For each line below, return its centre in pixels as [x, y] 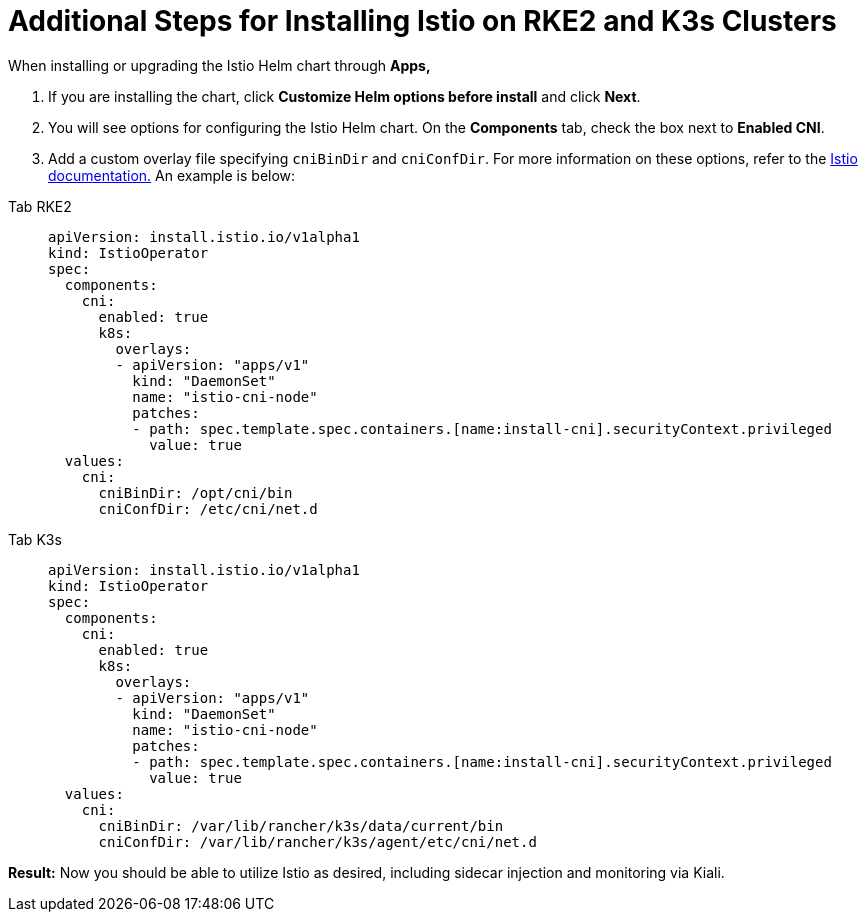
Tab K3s [35, 539]
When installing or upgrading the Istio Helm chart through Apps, [219, 65]
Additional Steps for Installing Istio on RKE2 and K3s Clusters [422, 21]
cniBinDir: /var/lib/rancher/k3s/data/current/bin [301, 825]
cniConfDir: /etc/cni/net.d [208, 508]
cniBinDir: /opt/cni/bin [195, 492]
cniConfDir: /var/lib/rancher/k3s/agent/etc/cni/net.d [317, 841]
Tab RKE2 [40, 206]
